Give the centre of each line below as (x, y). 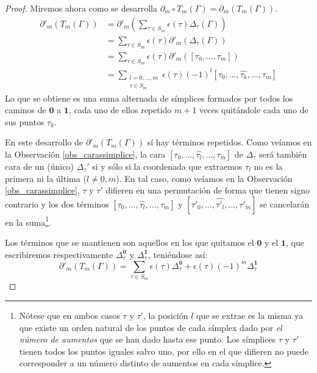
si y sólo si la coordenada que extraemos (167, 166)
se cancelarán (285, 204)
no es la (268, 166)
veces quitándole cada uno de (254, 110)
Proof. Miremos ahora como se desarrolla (81, 8)
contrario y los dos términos (57, 204)
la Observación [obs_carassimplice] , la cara (85, 154)
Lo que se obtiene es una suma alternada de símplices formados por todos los (149, 98)
